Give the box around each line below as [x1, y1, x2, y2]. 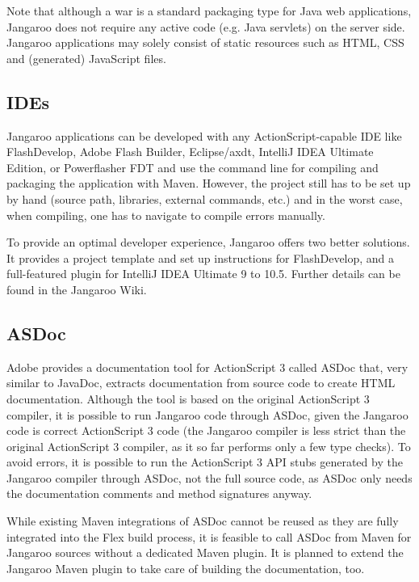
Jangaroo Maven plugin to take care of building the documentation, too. [6, 559, 365, 576]
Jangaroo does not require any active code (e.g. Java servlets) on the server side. [6, 18, 405, 35]
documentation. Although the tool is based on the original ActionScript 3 [6, 390, 370, 407]
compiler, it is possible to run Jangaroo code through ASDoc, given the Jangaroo [6, 406, 409, 423]
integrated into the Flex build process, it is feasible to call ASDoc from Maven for [6, 528, 412, 545]
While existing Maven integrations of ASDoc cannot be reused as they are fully [6, 512, 399, 529]
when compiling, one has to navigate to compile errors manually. [6, 206, 325, 223]
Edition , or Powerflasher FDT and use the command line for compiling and [6, 158, 379, 175]
